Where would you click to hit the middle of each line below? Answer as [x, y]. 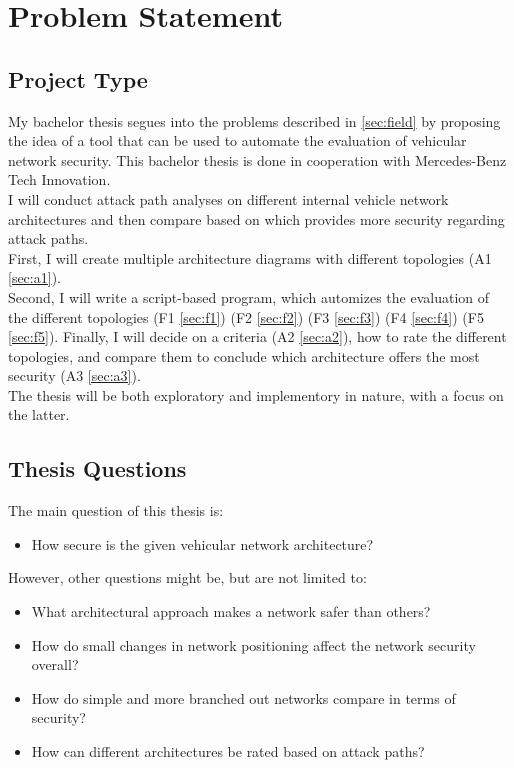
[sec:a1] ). [34, 277]
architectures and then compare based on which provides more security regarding [256, 218]
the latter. [39, 414]
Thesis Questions [97, 468]
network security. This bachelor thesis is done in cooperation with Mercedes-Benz [257, 159]
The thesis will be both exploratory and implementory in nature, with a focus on [256, 394]
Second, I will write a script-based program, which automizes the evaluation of [249, 296]
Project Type [78, 78]
